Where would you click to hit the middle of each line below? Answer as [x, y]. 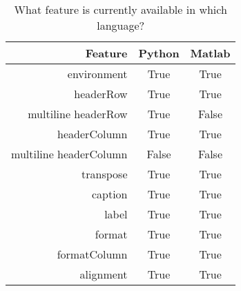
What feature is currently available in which [120, 9]
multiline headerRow [78, 114]
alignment [104, 274]
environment [97, 74]
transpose [105, 174]
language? [121, 25]
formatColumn [92, 254]
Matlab [210, 53]
